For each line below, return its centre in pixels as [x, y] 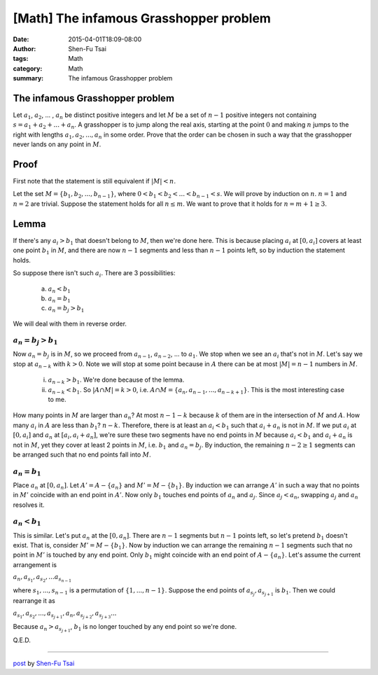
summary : [28, 78]
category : [28, 68]
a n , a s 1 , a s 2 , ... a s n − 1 [42, 578]
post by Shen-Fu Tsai [44, 663]
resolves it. [29, 505]
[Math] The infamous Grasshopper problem [142, 18]
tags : [21, 59]
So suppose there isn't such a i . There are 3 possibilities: [94, 273]
